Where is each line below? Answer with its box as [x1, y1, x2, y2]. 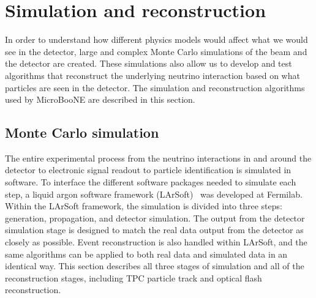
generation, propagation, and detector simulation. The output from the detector [5, 211, 305, 224]
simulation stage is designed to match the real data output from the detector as [5, 223, 304, 236]
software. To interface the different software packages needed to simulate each [5, 176, 296, 188]
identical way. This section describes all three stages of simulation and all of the [5, 259, 304, 272]
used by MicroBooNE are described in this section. [5, 93, 195, 106]
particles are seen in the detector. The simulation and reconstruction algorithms [5, 81, 305, 94]
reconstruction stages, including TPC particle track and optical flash [5, 271, 262, 284]
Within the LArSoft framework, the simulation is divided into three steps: [5, 199, 282, 212]
